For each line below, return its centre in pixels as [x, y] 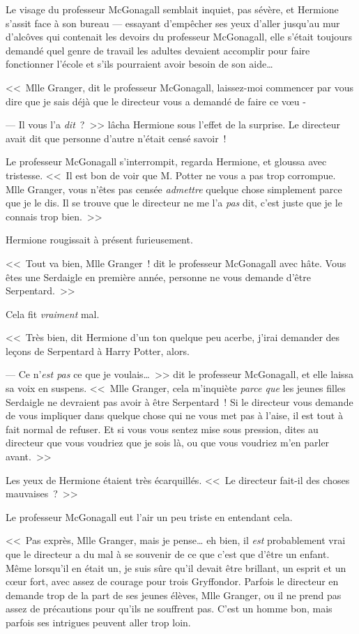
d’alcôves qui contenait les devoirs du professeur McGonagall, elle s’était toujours [179, 37]
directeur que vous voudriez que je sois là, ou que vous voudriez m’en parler [168, 443]
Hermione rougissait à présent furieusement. [99, 240]
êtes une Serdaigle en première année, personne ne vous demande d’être [158, 277]
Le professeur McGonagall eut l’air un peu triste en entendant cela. [149, 516]
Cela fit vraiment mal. [53, 314]
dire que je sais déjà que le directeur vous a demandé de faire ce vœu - [156, 101]
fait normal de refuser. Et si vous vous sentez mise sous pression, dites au [162, 429]
